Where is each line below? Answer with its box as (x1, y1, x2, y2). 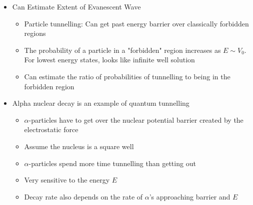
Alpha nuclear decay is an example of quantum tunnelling (12, 98, 189, 108)
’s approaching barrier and (149, 191, 230, 202)
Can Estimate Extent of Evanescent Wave (12, 1, 141, 11)
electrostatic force (24, 124, 78, 135)
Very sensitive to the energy (24, 175, 110, 185)
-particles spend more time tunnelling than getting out (28, 158, 196, 168)
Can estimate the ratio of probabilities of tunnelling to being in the (24, 71, 230, 81)
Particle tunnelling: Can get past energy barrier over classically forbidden (24, 18, 249, 28)
